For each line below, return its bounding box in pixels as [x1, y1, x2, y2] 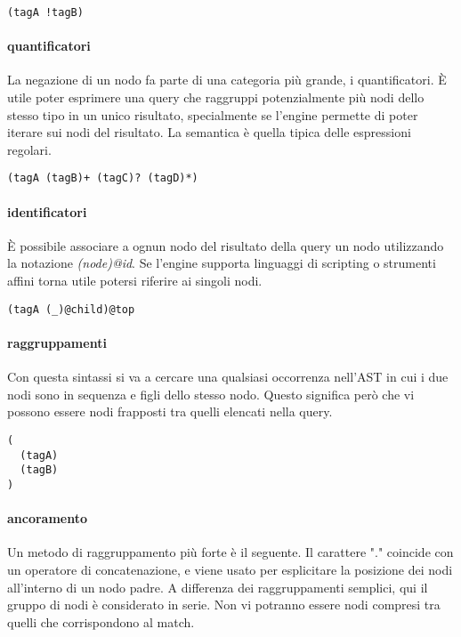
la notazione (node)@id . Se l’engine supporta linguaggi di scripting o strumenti [7, 254, 436, 272]
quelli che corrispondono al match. [7, 612, 195, 631]
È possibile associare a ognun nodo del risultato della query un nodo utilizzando [7, 236, 444, 254]
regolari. [7, 140, 52, 158]
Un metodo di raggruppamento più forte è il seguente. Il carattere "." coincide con [7, 543, 454, 561]
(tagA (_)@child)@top [7, 302, 135, 316]
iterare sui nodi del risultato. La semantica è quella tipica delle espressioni [7, 123, 411, 141]
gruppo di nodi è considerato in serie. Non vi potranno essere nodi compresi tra [7, 595, 441, 614]
